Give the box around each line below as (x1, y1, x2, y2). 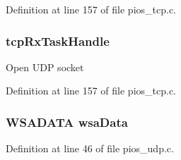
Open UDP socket (6, 59, 84, 74)
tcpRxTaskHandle (6, 32, 110, 49)
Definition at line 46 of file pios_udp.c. (6, 141, 174, 156)
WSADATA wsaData (6, 113, 128, 130)
